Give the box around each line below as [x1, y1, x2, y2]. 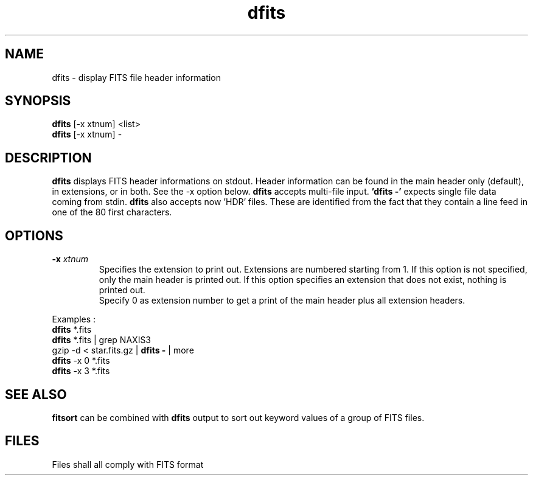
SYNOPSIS [5, 93, 71, 109]
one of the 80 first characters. [52, 207, 172, 218]
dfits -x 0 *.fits [52, 355, 110, 366]
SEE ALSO [5, 386, 67, 402]
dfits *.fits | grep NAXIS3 [52, 335, 152, 346]
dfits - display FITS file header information [52, 72, 221, 83]
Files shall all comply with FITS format [52, 459, 204, 470]
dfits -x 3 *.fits [52, 366, 110, 377]
